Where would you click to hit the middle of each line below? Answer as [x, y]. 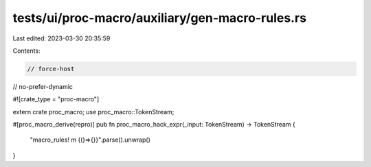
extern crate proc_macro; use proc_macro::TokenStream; [93, 112]
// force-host [51, 69]
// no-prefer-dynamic [43, 86]
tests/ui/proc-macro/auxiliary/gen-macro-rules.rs [160, 18]
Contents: [26, 51]
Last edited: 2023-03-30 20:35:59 [61, 38]
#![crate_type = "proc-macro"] [56, 99]
